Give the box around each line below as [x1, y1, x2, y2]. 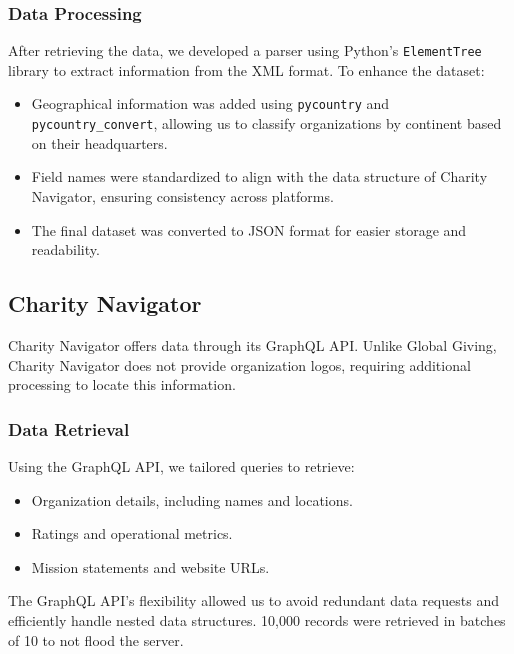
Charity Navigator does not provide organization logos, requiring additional [8, 354, 471, 375]
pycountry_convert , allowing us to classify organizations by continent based [31, 113, 502, 134]
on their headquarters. [31, 132, 168, 153]
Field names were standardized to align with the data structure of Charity [31, 166, 488, 187]
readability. [31, 239, 100, 260]
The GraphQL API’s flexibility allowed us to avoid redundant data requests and [8, 590, 499, 611]
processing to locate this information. [8, 374, 236, 395]
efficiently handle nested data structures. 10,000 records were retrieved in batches [8, 609, 506, 630]
